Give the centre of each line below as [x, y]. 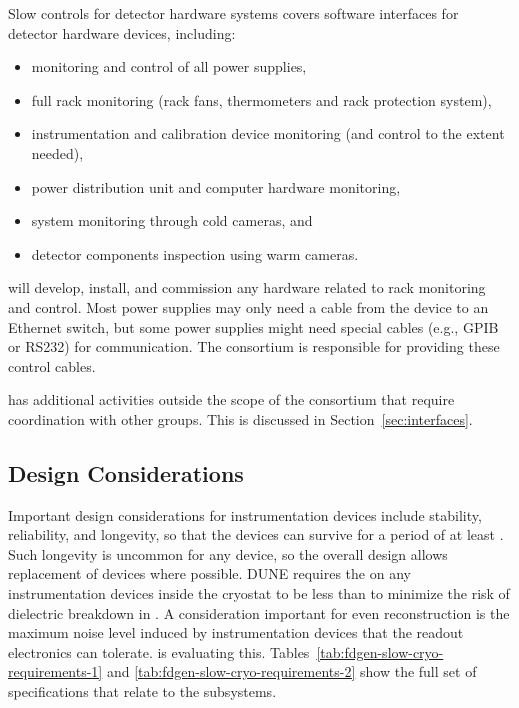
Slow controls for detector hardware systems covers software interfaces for [233, 13]
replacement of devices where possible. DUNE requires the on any [209, 573]
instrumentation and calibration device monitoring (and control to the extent [268, 133]
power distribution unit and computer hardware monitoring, [216, 186]
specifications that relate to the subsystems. [142, 691]
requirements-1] [55, 671]
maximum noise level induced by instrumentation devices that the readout [236, 632]
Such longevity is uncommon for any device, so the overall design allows [228, 553]
